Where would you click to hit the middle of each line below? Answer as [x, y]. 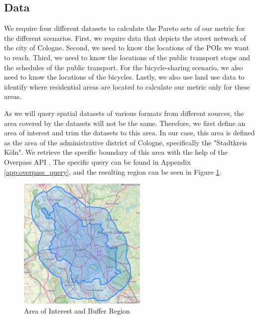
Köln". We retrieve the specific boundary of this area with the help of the [116, 152]
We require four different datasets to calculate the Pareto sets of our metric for [125, 28]
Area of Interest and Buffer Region [77, 310]
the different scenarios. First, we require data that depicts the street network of [125, 38]
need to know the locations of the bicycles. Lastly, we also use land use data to [124, 77]
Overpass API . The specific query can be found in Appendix [97, 161]
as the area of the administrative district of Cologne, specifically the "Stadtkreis [126, 142]
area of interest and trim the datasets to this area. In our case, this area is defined [129, 133]
